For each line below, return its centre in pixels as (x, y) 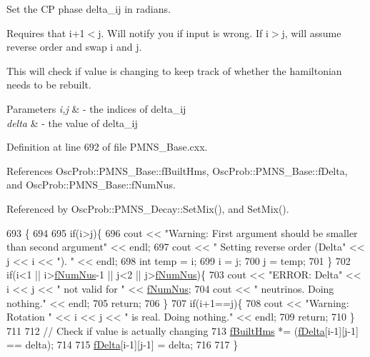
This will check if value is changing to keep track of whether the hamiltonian (174, 70)
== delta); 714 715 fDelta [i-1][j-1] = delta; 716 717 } (122, 345)
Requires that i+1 (46, 32)
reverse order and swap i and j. (74, 47)
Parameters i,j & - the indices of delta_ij (96, 108)
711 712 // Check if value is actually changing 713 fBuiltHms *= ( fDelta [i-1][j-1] (182, 330)
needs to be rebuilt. (49, 85)
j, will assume (311, 32)
